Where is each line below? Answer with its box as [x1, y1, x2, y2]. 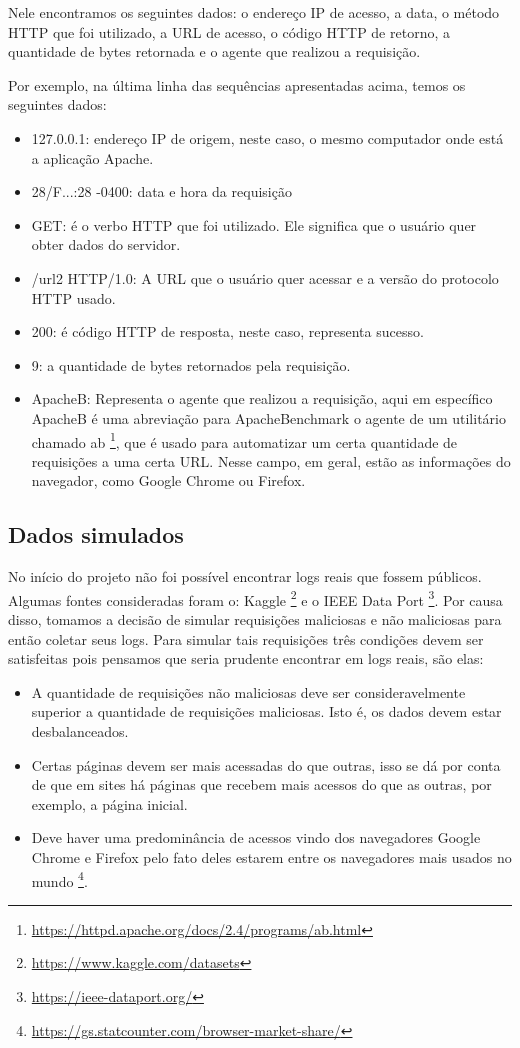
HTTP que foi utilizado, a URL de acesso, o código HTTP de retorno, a [8, 21, 450, 42]
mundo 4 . [31, 867, 88, 891]
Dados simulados [8, 519, 184, 550]
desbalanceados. [31, 720, 129, 741]
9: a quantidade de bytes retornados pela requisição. [31, 354, 351, 375]
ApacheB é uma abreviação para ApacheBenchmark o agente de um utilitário [31, 407, 506, 428]
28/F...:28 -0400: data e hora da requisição [31, 181, 292, 202]
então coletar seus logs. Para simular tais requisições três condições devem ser [8, 628, 484, 649]
